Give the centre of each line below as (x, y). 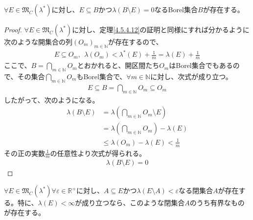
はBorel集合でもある (201, 65)
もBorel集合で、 (102, 76)
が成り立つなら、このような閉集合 (130, 203)
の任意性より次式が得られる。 (98, 153)
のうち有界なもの (217, 203)
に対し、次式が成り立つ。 (191, 76)
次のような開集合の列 (38, 42)
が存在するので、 (136, 42)
